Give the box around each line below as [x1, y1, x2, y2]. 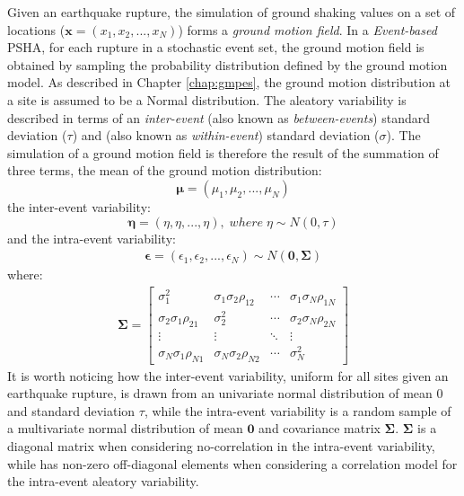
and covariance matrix [258, 419, 381, 438]
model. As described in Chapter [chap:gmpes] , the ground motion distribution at [7, 73, 451, 92]
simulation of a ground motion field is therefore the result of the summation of [7, 143, 439, 162]
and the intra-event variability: [7, 228, 176, 247]
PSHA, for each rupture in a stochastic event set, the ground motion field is [7, 38, 425, 57]
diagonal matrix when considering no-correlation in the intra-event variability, [7, 436, 435, 455]
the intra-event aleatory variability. [7, 472, 199, 491]
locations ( [7, 20, 66, 39]
